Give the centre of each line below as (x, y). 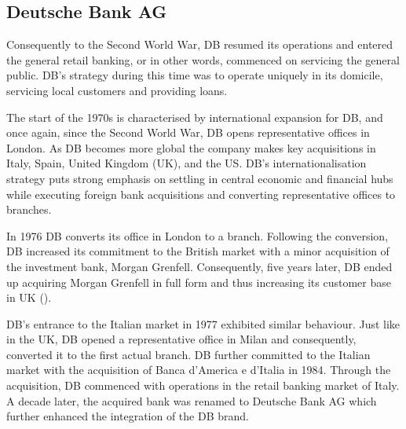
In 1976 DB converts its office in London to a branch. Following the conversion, (198, 235)
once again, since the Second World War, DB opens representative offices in (188, 132)
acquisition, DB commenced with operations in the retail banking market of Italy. (203, 385)
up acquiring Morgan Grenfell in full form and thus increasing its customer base (199, 282)
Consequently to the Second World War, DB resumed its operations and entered (200, 44)
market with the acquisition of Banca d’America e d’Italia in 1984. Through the (199, 370)
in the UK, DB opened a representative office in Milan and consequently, (181, 339)
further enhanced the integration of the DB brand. (128, 416)
